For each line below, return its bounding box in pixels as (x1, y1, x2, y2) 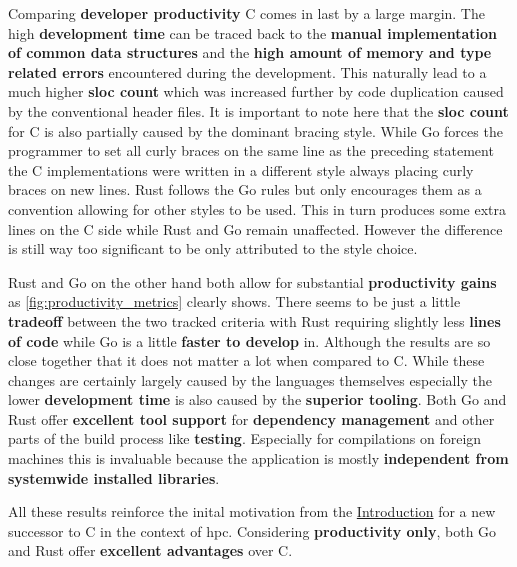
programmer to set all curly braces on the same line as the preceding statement (8, 140, 494, 161)
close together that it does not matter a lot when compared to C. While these (8, 350, 485, 371)
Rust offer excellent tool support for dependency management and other (8, 408, 495, 429)
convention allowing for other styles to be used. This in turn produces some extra (8, 198, 507, 219)
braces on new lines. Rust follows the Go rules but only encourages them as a (8, 179, 482, 200)
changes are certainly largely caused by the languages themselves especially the (8, 369, 492, 390)
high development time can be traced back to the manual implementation (8, 22, 497, 43)
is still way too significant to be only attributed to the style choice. (8, 238, 418, 259)
